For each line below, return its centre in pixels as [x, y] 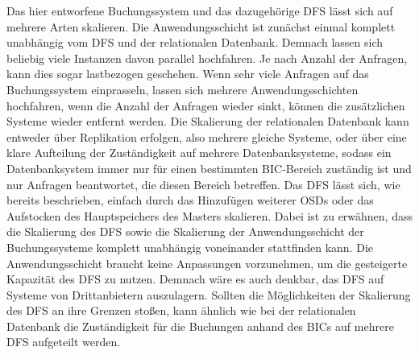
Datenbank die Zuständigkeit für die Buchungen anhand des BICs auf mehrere [200, 326]
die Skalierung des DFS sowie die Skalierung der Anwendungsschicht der [185, 231]
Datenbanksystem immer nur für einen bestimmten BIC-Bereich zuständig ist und [209, 168]
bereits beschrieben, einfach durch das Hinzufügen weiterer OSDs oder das [190, 200]
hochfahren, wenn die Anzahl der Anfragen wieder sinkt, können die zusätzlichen [206, 105]
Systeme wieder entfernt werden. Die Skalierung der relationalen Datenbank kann [208, 121]
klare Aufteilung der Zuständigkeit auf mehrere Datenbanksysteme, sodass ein [199, 153]
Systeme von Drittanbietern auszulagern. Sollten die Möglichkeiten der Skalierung [209, 294]
